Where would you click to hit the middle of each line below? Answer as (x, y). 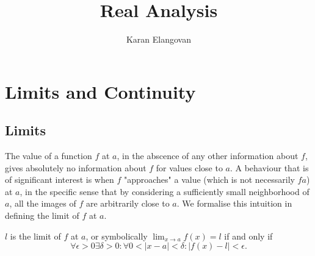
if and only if (248, 236)
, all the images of (43, 203)
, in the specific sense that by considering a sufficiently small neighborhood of (165, 191)
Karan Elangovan (159, 39)
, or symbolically (117, 236)
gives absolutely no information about (76, 167)
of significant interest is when (60, 180)
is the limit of (35, 236)
